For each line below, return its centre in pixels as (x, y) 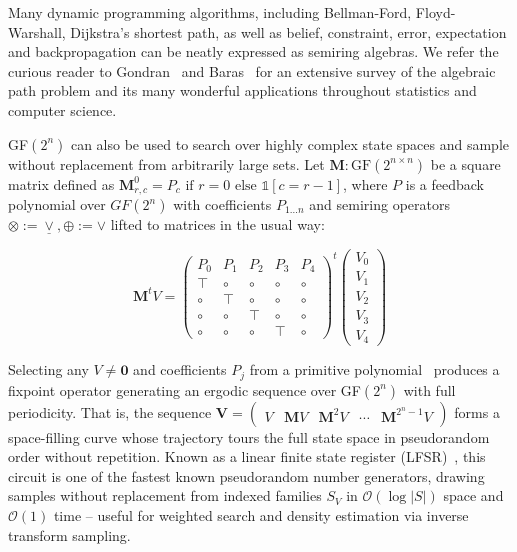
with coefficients (222, 204)
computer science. (62, 109)
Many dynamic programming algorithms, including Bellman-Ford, (210, 12)
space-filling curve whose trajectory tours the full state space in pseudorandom (249, 436)
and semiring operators (380, 204)
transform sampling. (69, 534)
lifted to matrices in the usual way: (217, 224)
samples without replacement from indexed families (165, 495)
